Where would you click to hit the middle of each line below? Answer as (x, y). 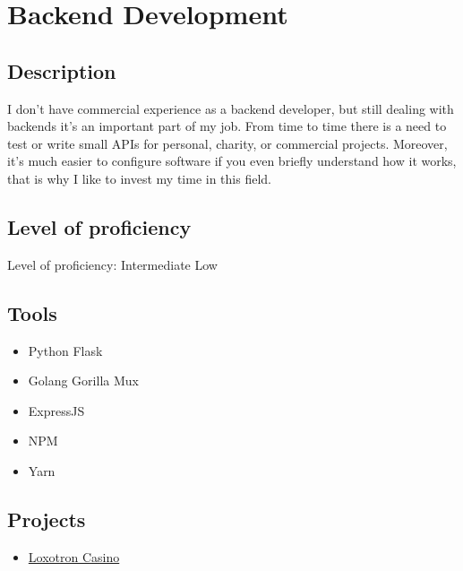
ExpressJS (56, 410)
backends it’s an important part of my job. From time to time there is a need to (227, 126)
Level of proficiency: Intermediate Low (112, 264)
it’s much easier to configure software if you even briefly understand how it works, (232, 161)
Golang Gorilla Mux (83, 381)
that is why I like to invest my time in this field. (139, 178)
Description (62, 70)
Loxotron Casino (74, 556)
